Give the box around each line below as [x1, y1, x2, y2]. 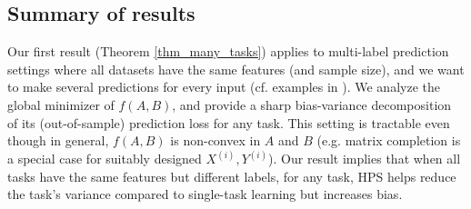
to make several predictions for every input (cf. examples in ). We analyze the [7, 77, 440, 96]
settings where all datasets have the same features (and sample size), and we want [7, 59, 465, 78]
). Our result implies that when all [268, 149, 461, 168]
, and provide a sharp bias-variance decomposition [172, 95, 452, 114]
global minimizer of [7, 95, 115, 114]
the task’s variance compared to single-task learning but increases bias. [7, 184, 403, 204]
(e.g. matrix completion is [316, 131, 461, 150]
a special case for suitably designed [7, 149, 202, 168]
